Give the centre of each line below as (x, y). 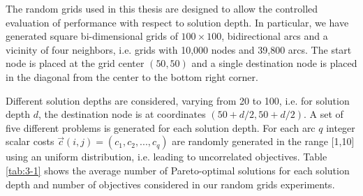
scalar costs (30, 141)
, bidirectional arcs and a (275, 36)
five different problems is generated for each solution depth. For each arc (161, 127)
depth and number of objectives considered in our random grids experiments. (170, 184)
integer (341, 127)
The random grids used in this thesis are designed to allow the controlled (162, 8)
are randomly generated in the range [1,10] (263, 141)
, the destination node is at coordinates (122, 114)
